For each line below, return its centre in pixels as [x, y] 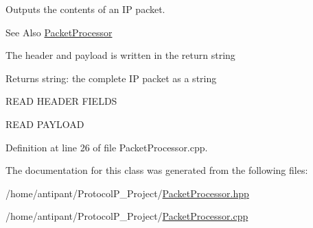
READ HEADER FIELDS [61, 101]
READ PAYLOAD [45, 124]
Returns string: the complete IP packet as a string [111, 78]
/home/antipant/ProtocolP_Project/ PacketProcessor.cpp [127, 216]
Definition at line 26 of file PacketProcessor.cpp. [107, 147]
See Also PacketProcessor [59, 32]
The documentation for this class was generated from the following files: [157, 170]
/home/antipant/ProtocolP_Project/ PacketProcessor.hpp [127, 193]
